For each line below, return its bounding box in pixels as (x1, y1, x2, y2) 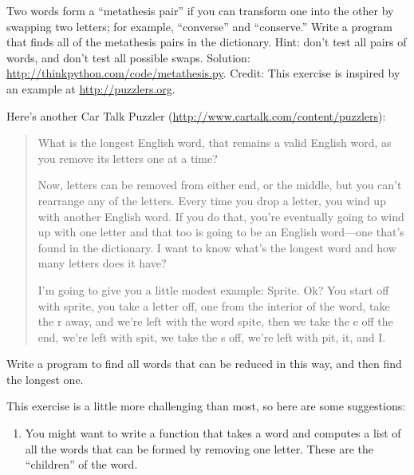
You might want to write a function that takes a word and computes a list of (25, 425, 401, 441)
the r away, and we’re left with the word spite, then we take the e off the (37, 313, 393, 330)
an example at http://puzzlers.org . (6, 80, 175, 97)
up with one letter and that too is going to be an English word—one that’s (37, 224, 404, 240)
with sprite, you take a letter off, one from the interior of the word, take (37, 297, 390, 314)
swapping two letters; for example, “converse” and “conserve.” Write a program (6, 18, 392, 34)
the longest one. (6, 370, 84, 387)
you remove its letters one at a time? (37, 149, 218, 166)
